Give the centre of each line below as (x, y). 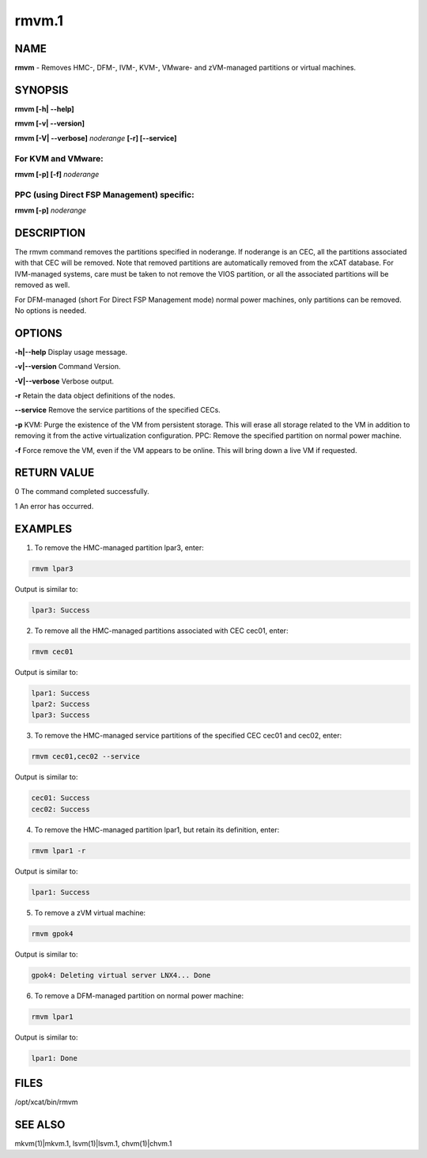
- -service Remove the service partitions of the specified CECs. (117, 410)
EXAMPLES (43, 528)
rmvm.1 (39, 21)
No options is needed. (51, 310)
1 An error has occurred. (54, 506)
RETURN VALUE (55, 473)
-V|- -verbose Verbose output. (64, 381)
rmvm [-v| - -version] (50, 123)
